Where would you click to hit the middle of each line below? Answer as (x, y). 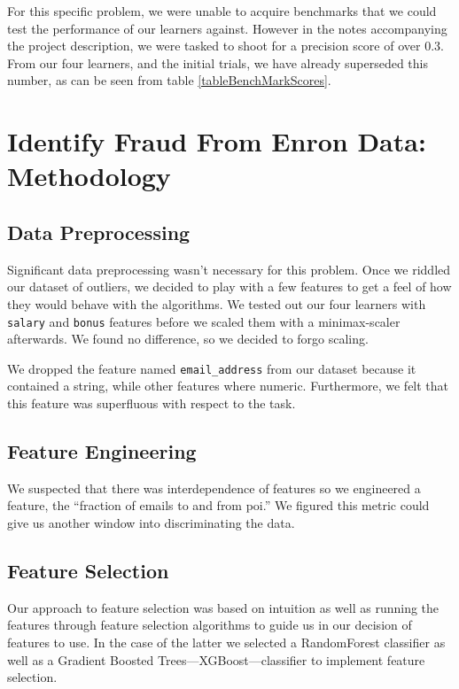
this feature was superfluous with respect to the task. (152, 403)
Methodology (89, 176)
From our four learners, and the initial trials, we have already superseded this (218, 62)
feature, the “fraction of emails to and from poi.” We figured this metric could (218, 505)
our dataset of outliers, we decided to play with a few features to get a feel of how (229, 286)
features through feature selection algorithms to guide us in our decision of (210, 625)
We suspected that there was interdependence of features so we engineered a (214, 488)
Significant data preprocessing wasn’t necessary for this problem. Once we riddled (229, 269)
